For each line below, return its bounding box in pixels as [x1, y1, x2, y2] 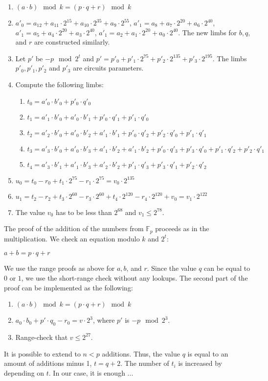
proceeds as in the [155, 223, 209, 234]
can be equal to [204, 263, 250, 273]
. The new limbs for [178, 27, 237, 37]
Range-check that [15, 332, 68, 342]
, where [93, 315, 115, 325]
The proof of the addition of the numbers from [4, 223, 144, 234]
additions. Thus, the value [102, 348, 180, 358]
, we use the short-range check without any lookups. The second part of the [21, 272, 248, 283]
